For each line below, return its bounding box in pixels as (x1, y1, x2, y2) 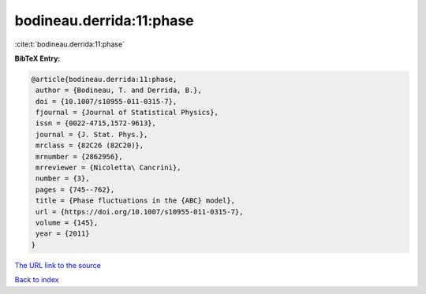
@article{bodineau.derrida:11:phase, (31, 75, 177, 84)
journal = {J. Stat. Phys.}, (35, 130, 148, 139)
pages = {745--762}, (35, 185, 115, 194)
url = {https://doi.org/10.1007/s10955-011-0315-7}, (35, 207, 244, 216)
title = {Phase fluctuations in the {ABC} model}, (35, 196, 236, 205)
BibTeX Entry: (14, 54, 61, 63)
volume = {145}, (35, 218, 99, 227)
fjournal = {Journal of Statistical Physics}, (35, 108, 219, 117)
